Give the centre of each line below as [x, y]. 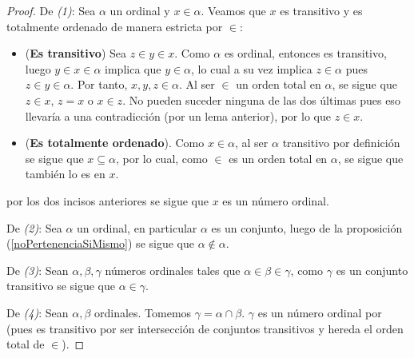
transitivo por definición [341, 143]
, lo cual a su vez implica [252, 68]
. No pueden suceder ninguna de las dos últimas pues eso [261, 99]
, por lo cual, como [161, 158]
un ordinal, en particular [137, 227]
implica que [133, 68]
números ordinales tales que [173, 270]
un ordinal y [140, 10]
